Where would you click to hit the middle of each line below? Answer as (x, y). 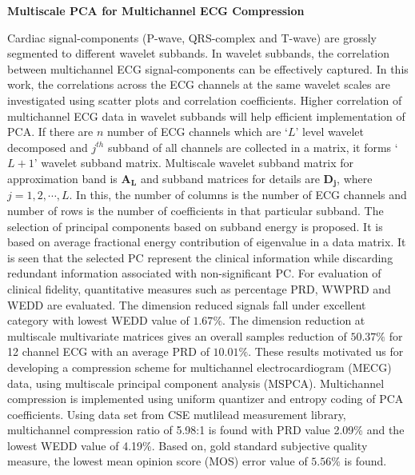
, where (355, 178)
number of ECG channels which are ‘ (197, 132)
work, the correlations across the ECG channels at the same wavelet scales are (199, 84)
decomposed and (48, 147)
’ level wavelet (330, 132)
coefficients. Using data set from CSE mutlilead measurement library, (177, 414)
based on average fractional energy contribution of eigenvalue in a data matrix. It (207, 242)
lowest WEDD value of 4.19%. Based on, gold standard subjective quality (188, 445)
